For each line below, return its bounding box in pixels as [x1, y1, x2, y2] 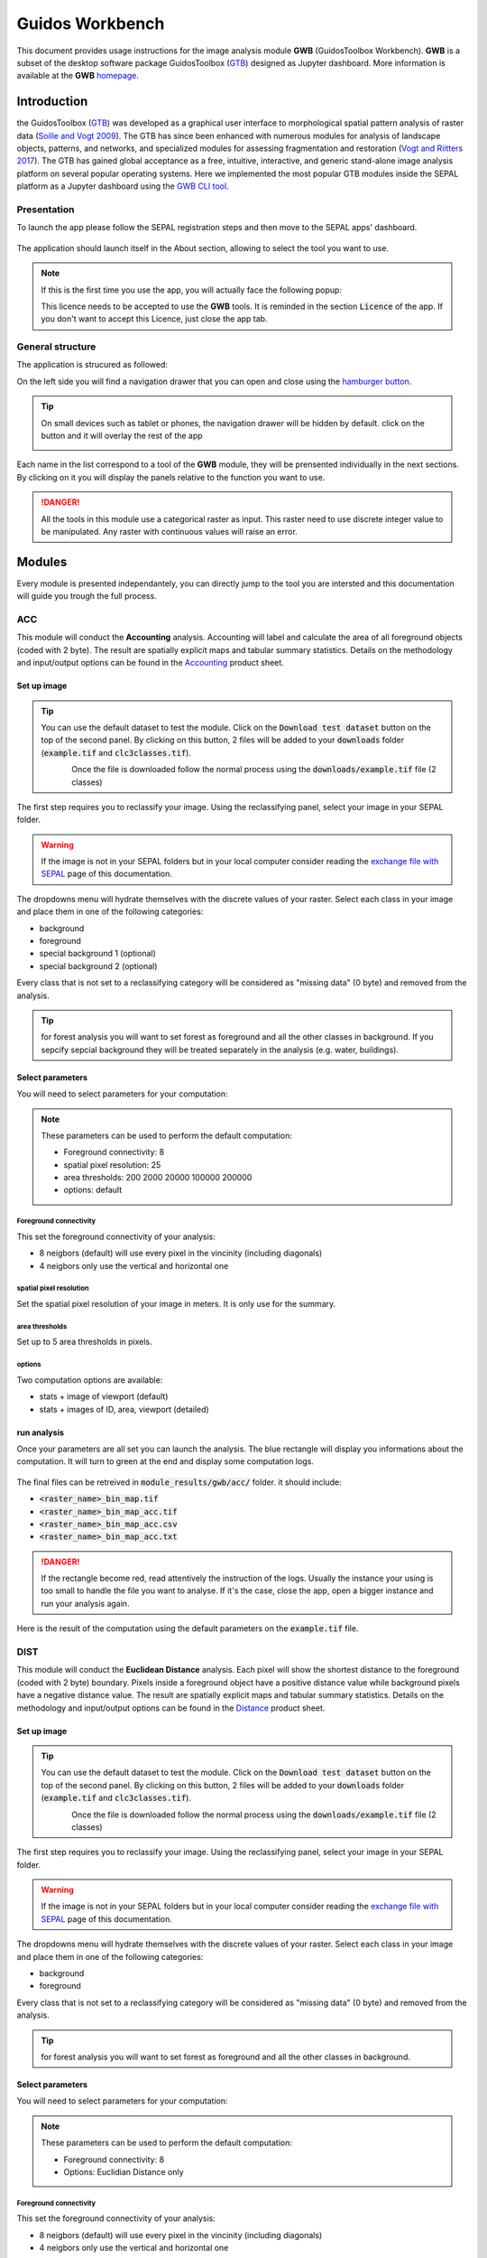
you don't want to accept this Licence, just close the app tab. [41, 313, 268, 324]
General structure [16, 341, 96, 353]
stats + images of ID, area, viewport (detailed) [39, 1404, 209, 1414]
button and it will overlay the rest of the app [41, 430, 203, 441]
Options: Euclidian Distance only [63, 2166, 184, 2177]
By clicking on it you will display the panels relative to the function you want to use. [16, 471, 326, 482]
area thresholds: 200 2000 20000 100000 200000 [63, 1172, 253, 1183]
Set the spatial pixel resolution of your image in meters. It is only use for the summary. [16, 1299, 336, 1310]
